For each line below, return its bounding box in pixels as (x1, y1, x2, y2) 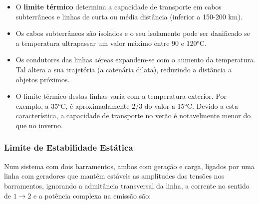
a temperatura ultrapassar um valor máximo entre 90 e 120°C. (15, 37, 207, 48)
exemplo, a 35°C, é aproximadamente (15, 100, 130, 111)
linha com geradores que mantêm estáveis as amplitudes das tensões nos (4, 171, 224, 181)
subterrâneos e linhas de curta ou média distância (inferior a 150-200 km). (15, 11, 243, 21)
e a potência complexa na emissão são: (33, 190, 151, 201)
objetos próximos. (15, 74, 70, 84)
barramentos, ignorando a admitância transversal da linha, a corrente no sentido (4, 180, 250, 191)
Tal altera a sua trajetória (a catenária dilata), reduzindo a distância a (15, 64, 232, 74)
